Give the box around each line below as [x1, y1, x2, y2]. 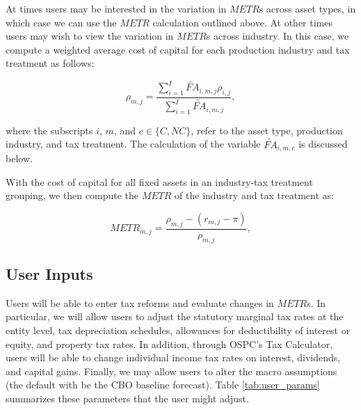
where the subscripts [6, 123, 93, 137]
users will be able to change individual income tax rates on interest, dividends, [6, 350, 341, 365]
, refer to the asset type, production [191, 123, 343, 137]
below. [6, 151, 33, 166]
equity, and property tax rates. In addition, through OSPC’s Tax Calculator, [6, 336, 333, 351]
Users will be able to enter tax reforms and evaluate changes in [6, 295, 274, 310]
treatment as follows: [6, 56, 95, 70]
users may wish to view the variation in [6, 29, 174, 43]
